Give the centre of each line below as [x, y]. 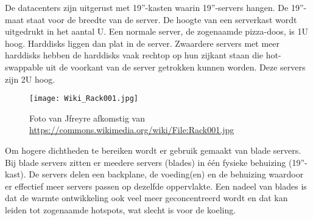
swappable [24, 67]
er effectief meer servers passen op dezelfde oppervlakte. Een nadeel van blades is [156, 186]
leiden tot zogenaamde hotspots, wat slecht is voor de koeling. [121, 209]
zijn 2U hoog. [30, 79]
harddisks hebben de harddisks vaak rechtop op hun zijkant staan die [134, 55]
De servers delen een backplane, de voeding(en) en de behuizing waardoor [166, 174]
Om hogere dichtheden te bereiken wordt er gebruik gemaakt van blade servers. [153, 150]
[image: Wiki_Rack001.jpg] [84, 99]
